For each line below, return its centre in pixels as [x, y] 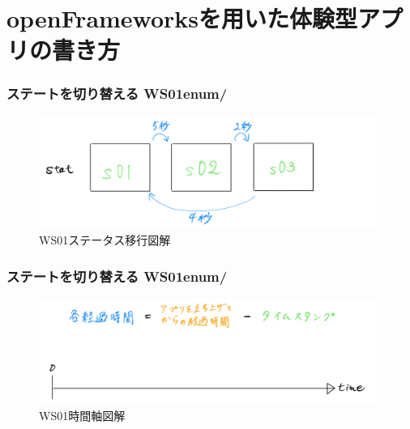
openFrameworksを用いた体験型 [182, 18]
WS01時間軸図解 [82, 415]
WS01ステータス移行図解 [105, 240]
